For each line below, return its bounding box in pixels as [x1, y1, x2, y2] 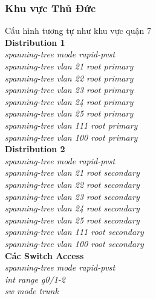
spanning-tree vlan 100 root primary [5, 130, 138, 143]
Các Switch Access [5, 249, 84, 262]
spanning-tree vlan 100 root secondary [5, 237, 144, 249]
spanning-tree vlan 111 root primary [5, 118, 138, 131]
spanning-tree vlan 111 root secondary [5, 225, 144, 238]
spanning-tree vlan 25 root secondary [5, 213, 140, 226]
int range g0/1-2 [5, 272, 66, 285]
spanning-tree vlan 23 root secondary [5, 190, 140, 202]
